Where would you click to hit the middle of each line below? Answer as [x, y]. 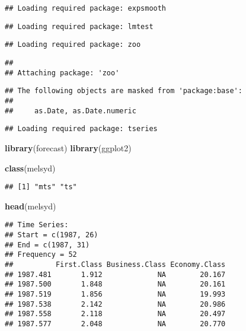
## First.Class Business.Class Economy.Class [115, 264]
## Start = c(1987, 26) [52, 235]
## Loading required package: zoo [73, 45]
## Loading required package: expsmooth [86, 8]
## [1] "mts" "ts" [41, 187]
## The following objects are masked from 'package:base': [124, 91]
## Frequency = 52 [41, 255]
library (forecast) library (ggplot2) [68, 147]
